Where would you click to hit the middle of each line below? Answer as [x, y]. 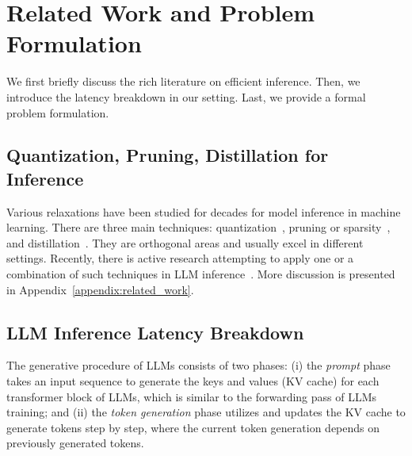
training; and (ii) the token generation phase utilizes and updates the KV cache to [206, 412]
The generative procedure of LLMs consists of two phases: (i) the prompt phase [198, 365]
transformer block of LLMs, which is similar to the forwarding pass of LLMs [192, 396]
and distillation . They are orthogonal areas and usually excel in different [185, 242]
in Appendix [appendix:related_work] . [100, 289]
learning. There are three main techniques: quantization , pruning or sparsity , [198, 227]
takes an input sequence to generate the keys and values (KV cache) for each [193, 381]
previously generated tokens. [75, 443]
